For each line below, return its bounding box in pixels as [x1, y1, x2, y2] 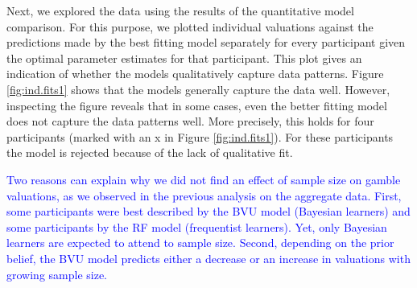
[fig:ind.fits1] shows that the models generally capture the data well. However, [6, 80, 390, 97]
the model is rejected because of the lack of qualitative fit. [6, 144, 293, 161]
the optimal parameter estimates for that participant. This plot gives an [6, 49, 362, 66]
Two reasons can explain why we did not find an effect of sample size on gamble [6, 171, 401, 187]
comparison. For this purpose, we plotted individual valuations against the [6, 18, 374, 35]
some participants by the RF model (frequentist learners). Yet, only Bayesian [6, 218, 387, 235]
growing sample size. [6, 265, 108, 282]
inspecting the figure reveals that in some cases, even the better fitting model [6, 97, 387, 113]
